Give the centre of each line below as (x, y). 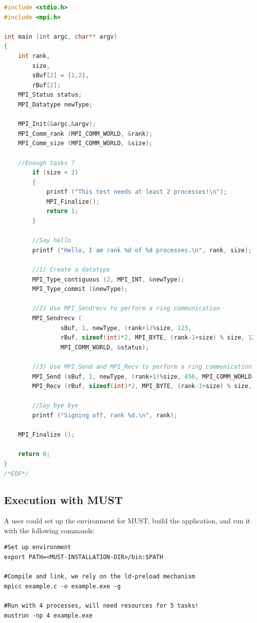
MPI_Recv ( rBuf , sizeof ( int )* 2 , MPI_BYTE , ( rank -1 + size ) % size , (142, 386)
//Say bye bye (55, 406)
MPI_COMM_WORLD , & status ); (105, 347)
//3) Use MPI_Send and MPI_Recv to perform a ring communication (142, 367)
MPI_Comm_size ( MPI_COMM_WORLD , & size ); (85, 143)
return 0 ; (34, 454)
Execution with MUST (64, 500)
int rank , (34, 56)
